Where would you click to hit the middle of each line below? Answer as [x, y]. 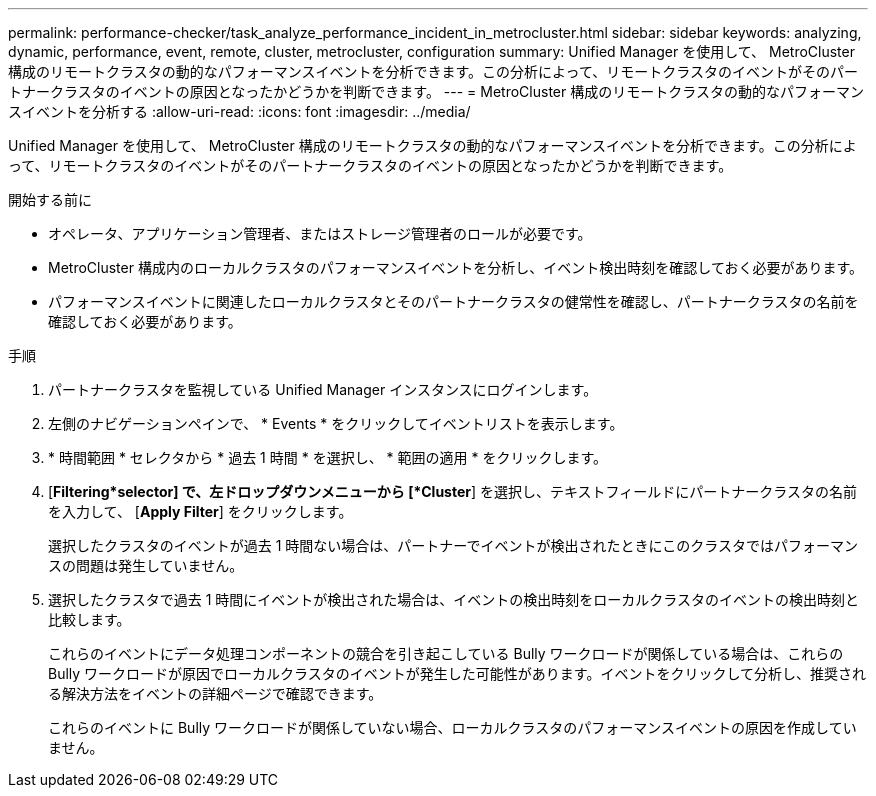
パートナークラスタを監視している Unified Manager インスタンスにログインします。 [323, 389]
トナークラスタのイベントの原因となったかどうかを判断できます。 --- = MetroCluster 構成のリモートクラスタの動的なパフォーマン [436, 91]
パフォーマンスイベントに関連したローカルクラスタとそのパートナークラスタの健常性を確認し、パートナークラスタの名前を [453, 301]
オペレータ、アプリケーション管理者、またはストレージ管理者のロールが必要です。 [320, 233]
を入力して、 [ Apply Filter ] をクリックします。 [200, 511]
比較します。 [89, 619]
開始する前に [50, 199]
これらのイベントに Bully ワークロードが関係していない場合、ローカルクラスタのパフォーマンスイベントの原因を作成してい [452, 727]
